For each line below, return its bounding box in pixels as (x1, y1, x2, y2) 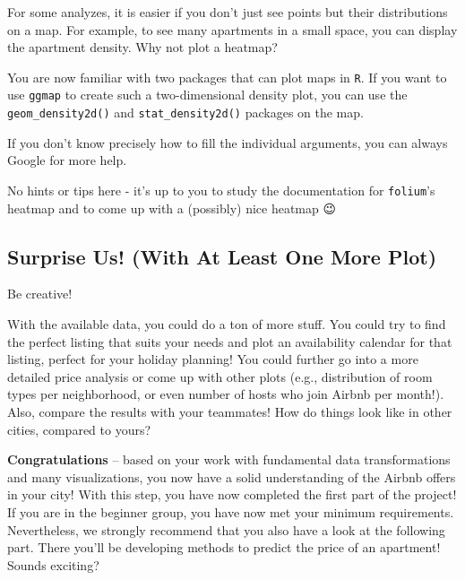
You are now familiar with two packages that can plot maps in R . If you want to (7, 67, 447, 86)
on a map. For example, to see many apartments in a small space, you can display (7, 20, 458, 39)
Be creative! (7, 284, 73, 303)
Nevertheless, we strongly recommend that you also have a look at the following (7, 520, 445, 539)
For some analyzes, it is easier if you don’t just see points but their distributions (7, 3, 448, 21)
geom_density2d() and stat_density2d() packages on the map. (7, 103, 364, 122)
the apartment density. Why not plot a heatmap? (7, 38, 278, 56)
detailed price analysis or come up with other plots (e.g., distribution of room (7, 367, 433, 385)
